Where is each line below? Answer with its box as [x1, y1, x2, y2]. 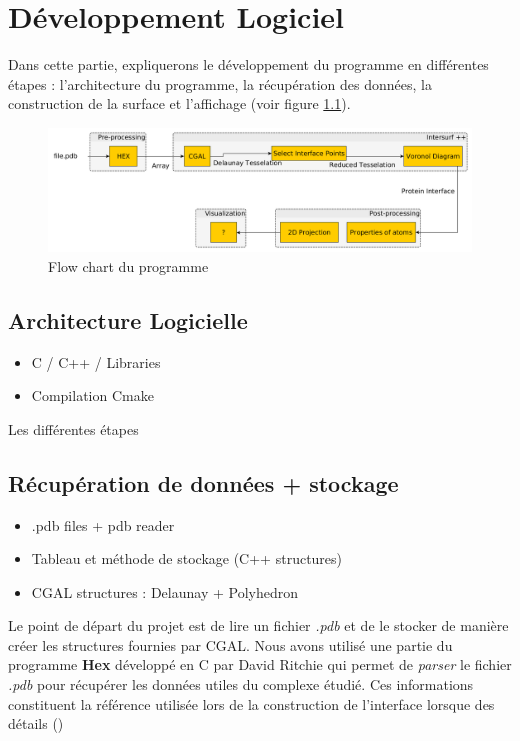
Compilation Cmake [31, 385, 154, 406]
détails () [8, 713, 64, 734]
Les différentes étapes [8, 418, 139, 439]
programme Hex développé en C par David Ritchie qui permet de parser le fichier [8, 654, 512, 675]
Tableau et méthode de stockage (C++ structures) [31, 548, 343, 569]
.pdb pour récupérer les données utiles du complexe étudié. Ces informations [8, 674, 474, 695]
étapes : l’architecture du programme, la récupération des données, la [8, 73, 432, 94]
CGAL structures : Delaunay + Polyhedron [31, 581, 298, 602]
